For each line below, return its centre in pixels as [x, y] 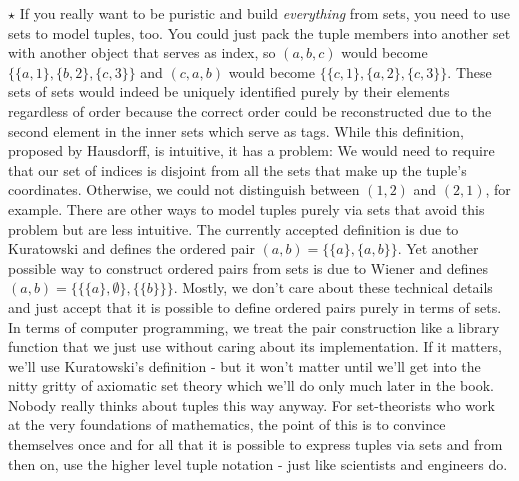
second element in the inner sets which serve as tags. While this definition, [236, 130]
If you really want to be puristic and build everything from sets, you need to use [264, 13]
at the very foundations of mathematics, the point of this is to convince [227, 424]
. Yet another [438, 248]
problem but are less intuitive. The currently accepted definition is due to [233, 228]
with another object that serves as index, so [142, 52]
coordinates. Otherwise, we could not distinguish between [184, 189]
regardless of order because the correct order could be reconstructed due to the [250, 110]
